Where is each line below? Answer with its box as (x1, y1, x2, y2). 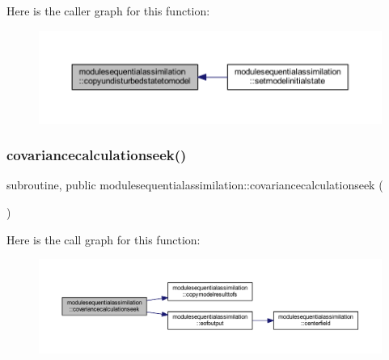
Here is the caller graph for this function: (6, 2, 210, 19)
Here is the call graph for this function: (6, 231, 201, 248)
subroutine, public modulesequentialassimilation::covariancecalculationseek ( (6, 176, 383, 193)
